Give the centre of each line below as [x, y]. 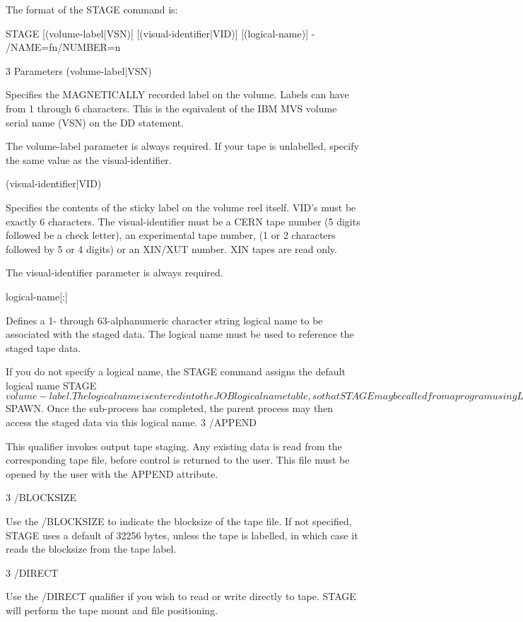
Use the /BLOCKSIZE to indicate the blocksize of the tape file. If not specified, [179, 521]
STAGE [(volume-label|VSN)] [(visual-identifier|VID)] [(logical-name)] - [160, 33]
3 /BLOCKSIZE [41, 497]
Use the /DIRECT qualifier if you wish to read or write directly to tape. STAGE [181, 596]
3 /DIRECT [32, 572]
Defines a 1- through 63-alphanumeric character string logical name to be [164, 320]
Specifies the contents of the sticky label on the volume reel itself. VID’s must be [181, 207]
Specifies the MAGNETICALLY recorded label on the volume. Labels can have [177, 94]
